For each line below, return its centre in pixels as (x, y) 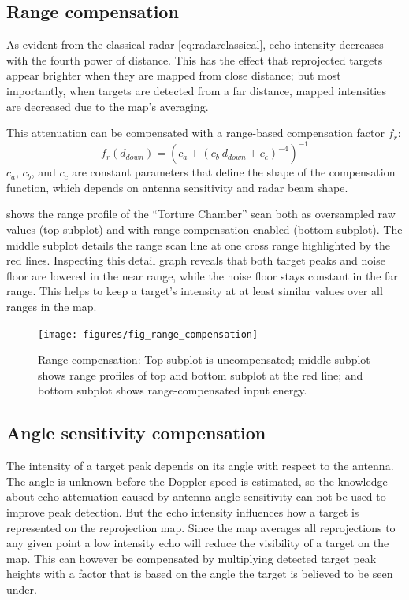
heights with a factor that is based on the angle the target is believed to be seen (200, 574)
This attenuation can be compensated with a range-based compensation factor (195, 133)
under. (22, 589)
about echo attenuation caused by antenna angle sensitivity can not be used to (196, 496)
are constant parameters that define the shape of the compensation (234, 172)
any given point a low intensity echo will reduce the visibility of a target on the (198, 543)
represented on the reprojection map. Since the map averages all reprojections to (201, 527)
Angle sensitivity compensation (136, 433)
